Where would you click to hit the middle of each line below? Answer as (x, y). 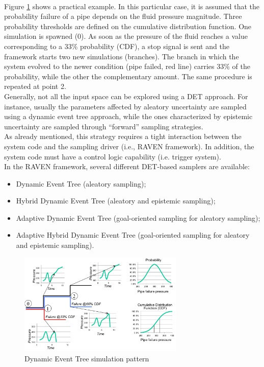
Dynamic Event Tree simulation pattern (87, 358)
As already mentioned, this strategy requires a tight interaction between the (123, 136)
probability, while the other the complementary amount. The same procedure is (128, 76)
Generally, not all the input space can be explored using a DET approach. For (126, 96)
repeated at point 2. (35, 86)
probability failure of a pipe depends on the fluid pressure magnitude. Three (123, 16)
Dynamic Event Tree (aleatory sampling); (81, 183)
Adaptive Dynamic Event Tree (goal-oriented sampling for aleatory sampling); (138, 217)
